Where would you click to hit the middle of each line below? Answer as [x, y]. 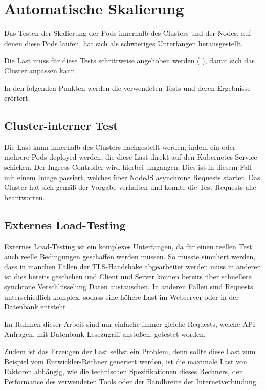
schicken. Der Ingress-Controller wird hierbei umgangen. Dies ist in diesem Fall [128, 167]
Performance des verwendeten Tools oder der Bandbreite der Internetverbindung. [131, 381]
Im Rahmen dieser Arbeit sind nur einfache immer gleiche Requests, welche [122, 324]
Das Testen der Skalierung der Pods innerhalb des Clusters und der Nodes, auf [128, 33]
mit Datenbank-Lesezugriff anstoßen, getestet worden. [121, 334]
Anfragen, [19, 334]
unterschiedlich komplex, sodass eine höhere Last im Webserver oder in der [122, 296]
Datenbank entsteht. [36, 307]
